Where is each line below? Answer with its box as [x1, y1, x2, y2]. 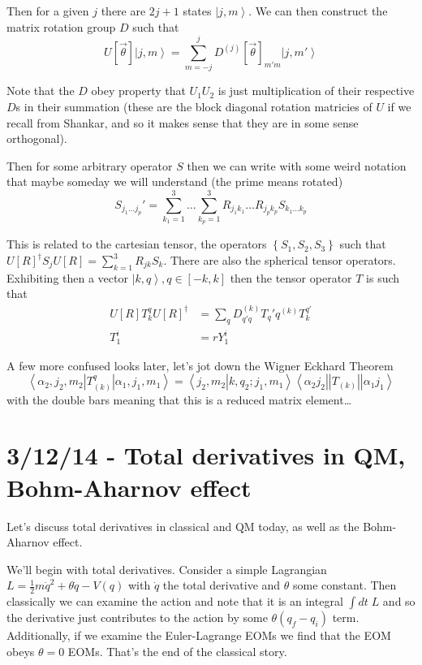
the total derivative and [162, 576, 281, 594]
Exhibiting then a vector [6, 269, 128, 286]
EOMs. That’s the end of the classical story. [67, 642, 287, 659]
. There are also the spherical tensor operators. [163, 252, 396, 268]
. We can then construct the [248, 2, 388, 19]
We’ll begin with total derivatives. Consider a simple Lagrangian [6, 560, 327, 577]
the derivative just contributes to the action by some [6, 609, 268, 626]
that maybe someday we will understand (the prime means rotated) [6, 173, 343, 190]
